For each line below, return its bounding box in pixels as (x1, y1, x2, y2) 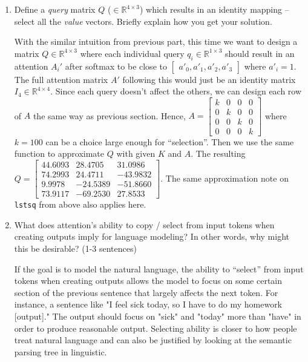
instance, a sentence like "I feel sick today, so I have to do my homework (14, 298, 283, 311)
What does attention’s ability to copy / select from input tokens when (14, 218, 275, 231)
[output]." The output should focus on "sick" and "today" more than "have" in (14, 310, 301, 323)
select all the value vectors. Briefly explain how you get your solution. (14, 15, 272, 27)
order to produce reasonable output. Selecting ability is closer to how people (14, 321, 297, 334)
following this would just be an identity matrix (122, 73, 296, 85)
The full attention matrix (14, 73, 108, 85)
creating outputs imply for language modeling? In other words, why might (14, 230, 289, 243)
